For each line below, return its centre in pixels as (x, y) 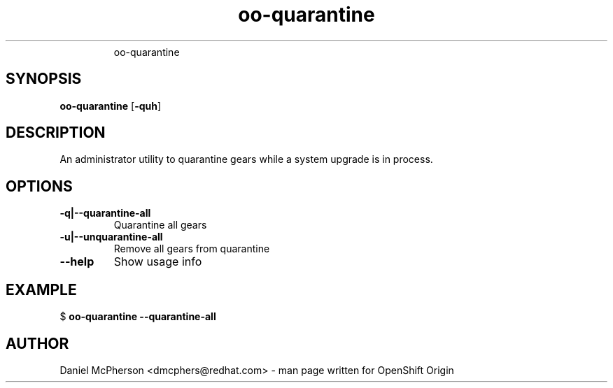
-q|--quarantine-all (105, 213)
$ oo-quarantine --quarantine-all (138, 317)
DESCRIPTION (56, 133)
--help (77, 262)
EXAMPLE (41, 289)
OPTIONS (39, 186)
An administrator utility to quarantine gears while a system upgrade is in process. (246, 159)
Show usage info (158, 262)
